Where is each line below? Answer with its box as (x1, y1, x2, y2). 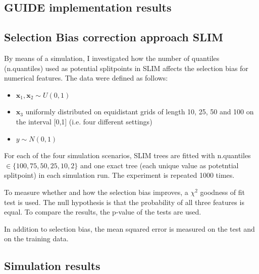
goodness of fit (200, 186, 245, 197)
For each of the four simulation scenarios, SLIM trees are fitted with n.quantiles (4, 150, 251, 161)
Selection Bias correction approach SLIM (4, 29, 223, 45)
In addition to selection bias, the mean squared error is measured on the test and (4, 223, 255, 234)
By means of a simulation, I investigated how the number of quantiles (4, 52, 220, 63)
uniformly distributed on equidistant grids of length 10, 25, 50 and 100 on (25, 106, 254, 117)
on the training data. (4, 233, 69, 244)
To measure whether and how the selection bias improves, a (4, 186, 188, 197)
